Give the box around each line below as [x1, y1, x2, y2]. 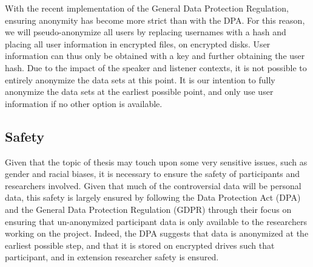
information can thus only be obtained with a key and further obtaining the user [5, 49, 305, 62]
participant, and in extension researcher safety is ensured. [5, 251, 219, 263]
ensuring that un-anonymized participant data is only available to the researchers [5, 215, 307, 227]
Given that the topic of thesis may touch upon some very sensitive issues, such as [5, 155, 308, 168]
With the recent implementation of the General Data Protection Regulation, [5, 2, 289, 14]
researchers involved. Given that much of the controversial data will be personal [5, 179, 301, 192]
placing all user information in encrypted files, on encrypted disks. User [5, 37, 271, 50]
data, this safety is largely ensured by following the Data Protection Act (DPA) [5, 191, 301, 204]
